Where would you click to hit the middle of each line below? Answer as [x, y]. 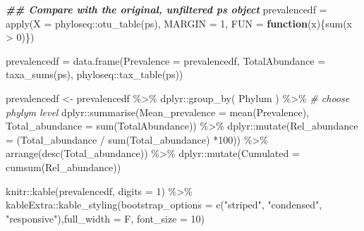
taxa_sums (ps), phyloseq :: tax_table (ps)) [95, 74]
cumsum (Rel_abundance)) [63, 167]
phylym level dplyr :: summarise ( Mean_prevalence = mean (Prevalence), [158, 112]
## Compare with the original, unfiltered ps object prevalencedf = [166, 9]
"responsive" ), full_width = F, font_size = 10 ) [105, 218]
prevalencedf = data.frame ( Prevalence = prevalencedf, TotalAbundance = [166, 60]
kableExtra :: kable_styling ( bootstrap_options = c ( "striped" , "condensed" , [164, 205]
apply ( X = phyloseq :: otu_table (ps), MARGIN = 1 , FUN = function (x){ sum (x [179, 23]
